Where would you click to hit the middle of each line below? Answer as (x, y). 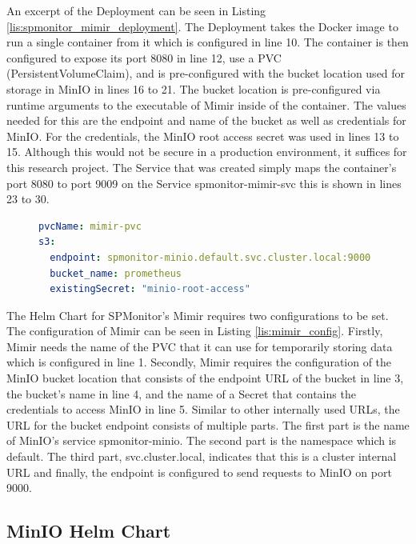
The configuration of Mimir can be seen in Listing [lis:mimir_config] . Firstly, (195, 331)
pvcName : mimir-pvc (90, 226)
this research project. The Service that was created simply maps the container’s (202, 167)
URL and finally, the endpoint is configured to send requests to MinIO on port (199, 472)
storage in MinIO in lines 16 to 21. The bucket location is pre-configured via (194, 88)
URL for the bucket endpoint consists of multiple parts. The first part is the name (208, 424)
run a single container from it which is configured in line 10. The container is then (208, 42)
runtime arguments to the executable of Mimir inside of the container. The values (206, 104)
